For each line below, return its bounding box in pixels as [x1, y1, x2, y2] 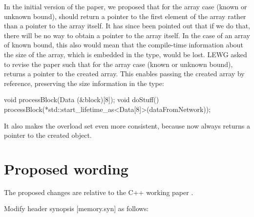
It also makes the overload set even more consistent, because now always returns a [4, 120, 250, 130]
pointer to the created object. [4, 130, 92, 140]
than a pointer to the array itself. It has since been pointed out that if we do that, [4, 21, 250, 31]
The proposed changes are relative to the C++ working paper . [4, 187, 193, 197]
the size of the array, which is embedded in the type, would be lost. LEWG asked [4, 49, 247, 59]
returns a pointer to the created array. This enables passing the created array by [4, 68, 245, 79]
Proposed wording [4, 158, 128, 178]
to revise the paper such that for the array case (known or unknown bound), [4, 59, 233, 69]
